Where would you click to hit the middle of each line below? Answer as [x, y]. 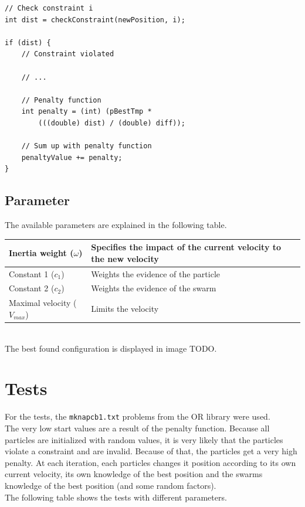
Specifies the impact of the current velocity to [186, 247]
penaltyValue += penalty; [72, 157]
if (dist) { [28, 42]
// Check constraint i [49, 8]
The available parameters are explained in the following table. [116, 225]
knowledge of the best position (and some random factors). [111, 485]
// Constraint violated [68, 54]
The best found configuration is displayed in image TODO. [111, 348]
